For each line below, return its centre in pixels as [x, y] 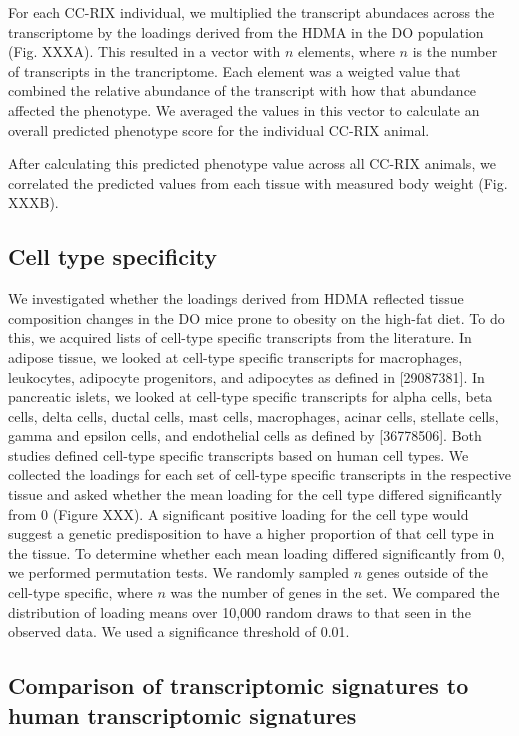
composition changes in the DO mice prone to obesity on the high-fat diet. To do [256, 317]
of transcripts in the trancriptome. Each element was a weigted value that [234, 70]
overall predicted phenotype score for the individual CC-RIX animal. [219, 129]
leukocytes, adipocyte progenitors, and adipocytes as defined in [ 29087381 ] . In [246, 376]
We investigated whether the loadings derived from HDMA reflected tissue [236, 298]
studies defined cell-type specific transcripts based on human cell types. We [238, 454]
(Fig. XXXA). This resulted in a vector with [144, 51]
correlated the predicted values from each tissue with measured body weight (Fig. [258, 182]
